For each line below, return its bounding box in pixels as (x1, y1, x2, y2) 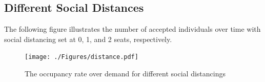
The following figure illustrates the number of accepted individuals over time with (4, 24, 261, 34)
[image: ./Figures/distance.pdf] (25, 53, 138, 61)
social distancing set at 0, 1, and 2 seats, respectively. (4, 33, 172, 44)
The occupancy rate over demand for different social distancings (25, 68, 226, 79)
